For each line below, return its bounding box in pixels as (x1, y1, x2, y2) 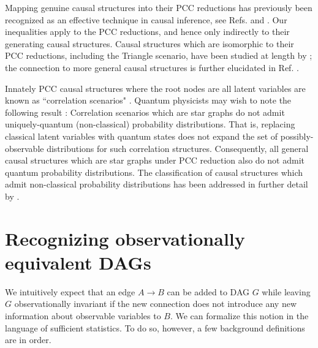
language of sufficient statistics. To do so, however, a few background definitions (5, 321, 305, 334)
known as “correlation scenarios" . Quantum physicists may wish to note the (5, 94, 292, 107)
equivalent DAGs (5, 249, 151, 274)
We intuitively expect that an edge (5, 285, 135, 298)
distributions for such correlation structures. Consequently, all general (47, 142, 309, 154)
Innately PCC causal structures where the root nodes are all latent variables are (5, 81, 306, 94)
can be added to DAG (167, 285, 249, 298)
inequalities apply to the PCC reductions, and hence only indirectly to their (5, 25, 290, 38)
